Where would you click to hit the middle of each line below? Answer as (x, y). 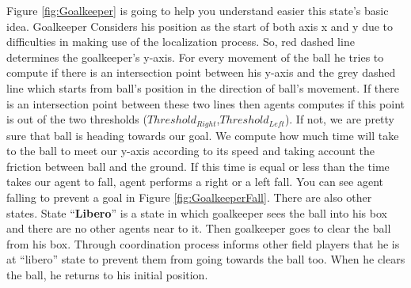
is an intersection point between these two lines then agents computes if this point (205, 103)
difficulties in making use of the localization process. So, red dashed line (181, 42)
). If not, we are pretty (339, 119)
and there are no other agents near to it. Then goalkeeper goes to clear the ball (199, 228)
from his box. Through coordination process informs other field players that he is (203, 243)
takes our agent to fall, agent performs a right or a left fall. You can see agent (195, 182)
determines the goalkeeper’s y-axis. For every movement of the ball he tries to (195, 57)
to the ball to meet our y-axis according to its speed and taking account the (191, 151)
